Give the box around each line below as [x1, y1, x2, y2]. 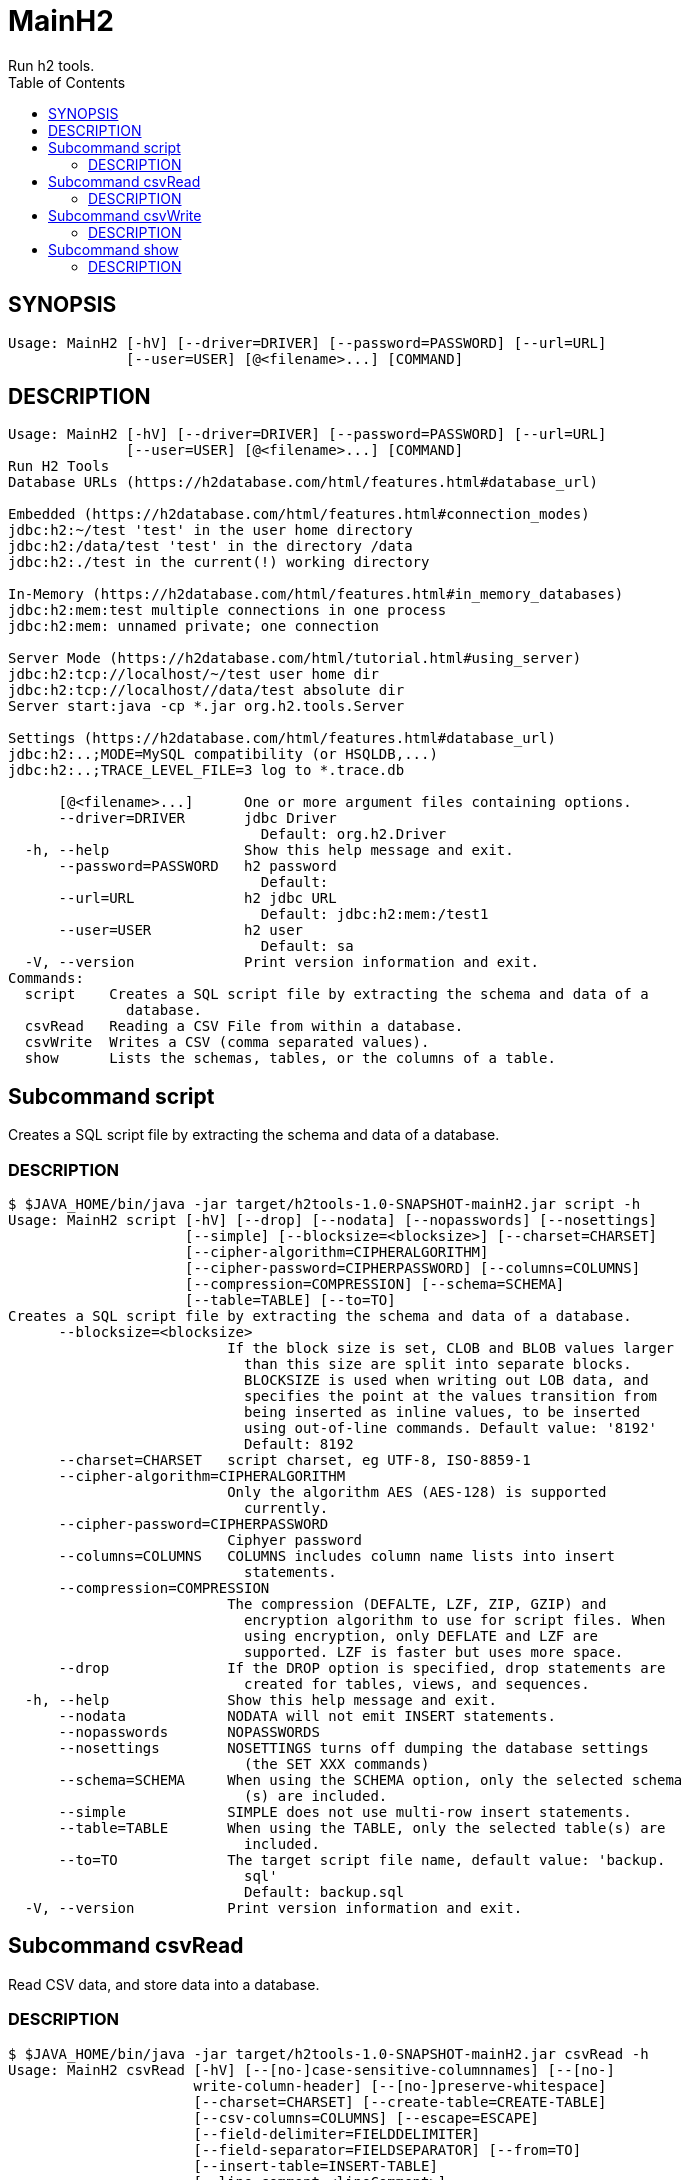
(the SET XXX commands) [244, 1756, 430, 1773]
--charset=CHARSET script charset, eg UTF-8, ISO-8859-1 [58, 1452, 531, 1469]
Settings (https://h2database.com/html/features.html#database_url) [8, 730, 556, 747]
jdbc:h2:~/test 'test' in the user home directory [8, 522, 413, 539]
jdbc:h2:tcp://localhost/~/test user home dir [8, 666, 379, 683]
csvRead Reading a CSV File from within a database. [24, 1018, 464, 1035]
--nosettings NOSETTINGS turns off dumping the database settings [58, 1740, 649, 1757]
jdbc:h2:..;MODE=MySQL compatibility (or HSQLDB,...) [8, 746, 438, 763]
